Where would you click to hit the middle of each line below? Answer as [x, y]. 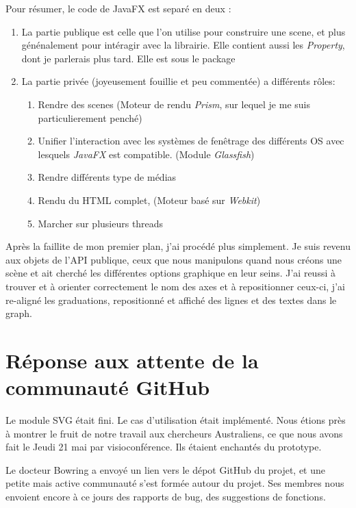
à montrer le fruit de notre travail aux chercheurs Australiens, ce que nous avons [174, 433]
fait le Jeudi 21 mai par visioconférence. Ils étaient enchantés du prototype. [164, 447]
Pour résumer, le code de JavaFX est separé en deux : [118, 8]
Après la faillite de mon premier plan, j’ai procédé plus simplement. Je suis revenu [178, 246]
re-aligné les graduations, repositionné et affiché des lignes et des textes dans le [171, 300]
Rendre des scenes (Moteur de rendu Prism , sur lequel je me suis [174, 104]
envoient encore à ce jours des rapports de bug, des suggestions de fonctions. [166, 496]
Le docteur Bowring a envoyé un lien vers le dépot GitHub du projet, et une [165, 469]
